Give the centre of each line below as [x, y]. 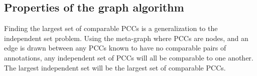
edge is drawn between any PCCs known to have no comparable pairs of [115, 48]
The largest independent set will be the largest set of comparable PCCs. [115, 67]
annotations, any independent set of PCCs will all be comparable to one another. [129, 57]
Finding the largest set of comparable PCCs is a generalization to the [111, 28]
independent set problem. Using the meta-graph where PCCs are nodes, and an [126, 38]
